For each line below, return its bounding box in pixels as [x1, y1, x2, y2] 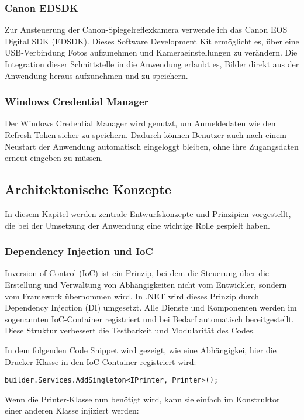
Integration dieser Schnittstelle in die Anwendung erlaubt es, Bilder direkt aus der [5, 58, 299, 70]
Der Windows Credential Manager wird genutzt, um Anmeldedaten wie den [5, 117, 276, 129]
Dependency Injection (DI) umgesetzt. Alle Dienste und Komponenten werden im [5, 301, 297, 314]
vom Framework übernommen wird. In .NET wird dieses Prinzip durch [5, 290, 260, 302]
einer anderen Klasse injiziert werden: [5, 404, 139, 416]
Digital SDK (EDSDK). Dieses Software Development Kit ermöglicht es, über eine [5, 35, 299, 47]
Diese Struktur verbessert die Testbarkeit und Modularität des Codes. [5, 324, 255, 336]
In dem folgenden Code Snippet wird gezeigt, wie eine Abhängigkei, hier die [5, 343, 277, 356]
